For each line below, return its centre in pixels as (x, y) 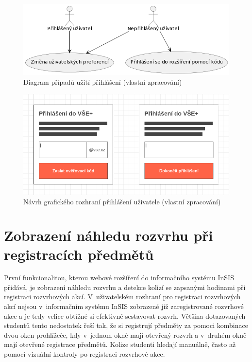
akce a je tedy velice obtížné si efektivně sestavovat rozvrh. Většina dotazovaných (125, 316)
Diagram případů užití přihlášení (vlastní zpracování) (103, 82)
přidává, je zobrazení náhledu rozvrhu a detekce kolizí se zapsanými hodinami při (125, 287)
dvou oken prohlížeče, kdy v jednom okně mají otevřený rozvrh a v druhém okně (125, 335)
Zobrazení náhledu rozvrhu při (109, 235)
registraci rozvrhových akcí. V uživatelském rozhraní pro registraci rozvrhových (122, 297)
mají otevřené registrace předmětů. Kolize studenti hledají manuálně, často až (120, 344)
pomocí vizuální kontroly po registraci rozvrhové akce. (84, 354)
